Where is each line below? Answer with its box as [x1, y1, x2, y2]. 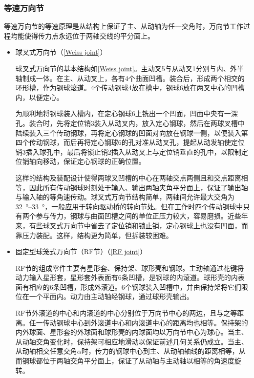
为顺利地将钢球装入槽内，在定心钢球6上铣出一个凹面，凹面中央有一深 [15, 108, 238, 119]
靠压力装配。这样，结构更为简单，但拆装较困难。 [15, 230, 173, 240]
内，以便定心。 [15, 92, 63, 102]
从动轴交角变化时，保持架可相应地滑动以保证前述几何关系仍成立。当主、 [15, 336, 248, 346]
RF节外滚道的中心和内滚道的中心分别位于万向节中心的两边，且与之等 [15, 308, 237, 318]
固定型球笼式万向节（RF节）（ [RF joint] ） [15, 246, 147, 257]
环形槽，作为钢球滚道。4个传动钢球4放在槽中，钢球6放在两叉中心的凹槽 [15, 82, 245, 93]
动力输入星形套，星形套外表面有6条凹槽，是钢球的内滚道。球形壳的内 [15, 272, 238, 282]
